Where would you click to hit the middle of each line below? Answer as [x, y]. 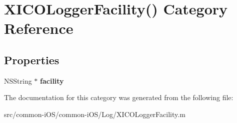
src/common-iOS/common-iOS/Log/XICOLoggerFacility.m [95, 114]
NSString [18, 80]
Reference [39, 28]
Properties [32, 60]
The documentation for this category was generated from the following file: [119, 97]
